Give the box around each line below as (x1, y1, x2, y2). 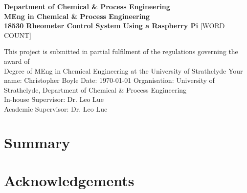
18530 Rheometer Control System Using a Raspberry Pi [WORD (4, 20, 225, 31)
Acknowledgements (4, 171, 135, 191)
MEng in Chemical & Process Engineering (4, 11, 150, 21)
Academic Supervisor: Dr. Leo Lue (4, 103, 108, 114)
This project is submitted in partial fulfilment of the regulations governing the (4, 46, 238, 57)
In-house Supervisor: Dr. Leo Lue (4, 94, 104, 104)
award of (4, 56, 30, 66)
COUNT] (4, 30, 31, 40)
